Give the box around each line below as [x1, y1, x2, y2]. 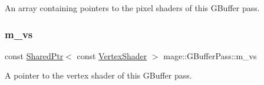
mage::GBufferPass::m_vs [163, 49, 257, 62]
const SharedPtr [5, 49, 64, 62]
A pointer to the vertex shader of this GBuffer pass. [5, 69, 192, 81]
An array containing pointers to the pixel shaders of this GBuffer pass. [5, 2, 260, 13]
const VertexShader [77, 49, 147, 62]
